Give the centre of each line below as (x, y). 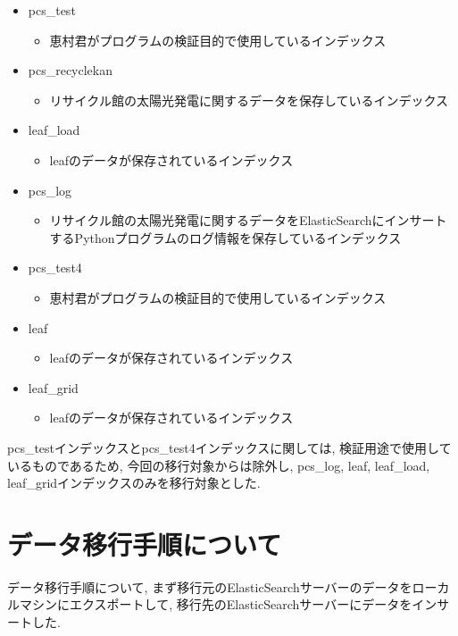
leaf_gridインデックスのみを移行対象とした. (134, 483)
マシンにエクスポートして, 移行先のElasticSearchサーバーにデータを (216, 604)
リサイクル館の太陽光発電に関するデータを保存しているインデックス (249, 100)
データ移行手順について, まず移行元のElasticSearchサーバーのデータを (210, 586)
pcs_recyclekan (71, 70)
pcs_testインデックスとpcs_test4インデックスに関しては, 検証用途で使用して (229, 447)
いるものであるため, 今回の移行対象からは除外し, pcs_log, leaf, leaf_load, (219, 465)
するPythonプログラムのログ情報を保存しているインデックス (225, 237)
